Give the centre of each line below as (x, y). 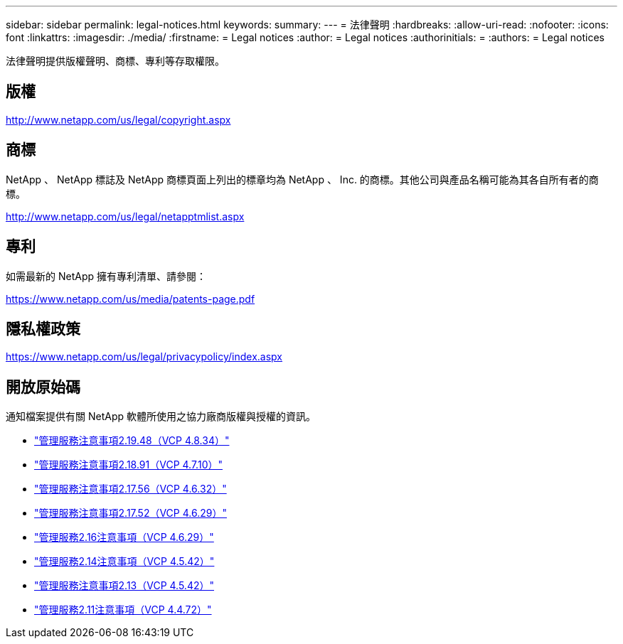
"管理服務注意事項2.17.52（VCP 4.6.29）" (131, 513)
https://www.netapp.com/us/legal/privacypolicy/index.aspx (144, 357)
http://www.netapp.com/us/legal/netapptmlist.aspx (125, 216)
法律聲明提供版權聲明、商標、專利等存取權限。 (115, 61)
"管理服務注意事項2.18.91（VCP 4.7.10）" (128, 465)
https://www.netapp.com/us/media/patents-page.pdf (131, 299)
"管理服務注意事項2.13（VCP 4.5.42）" (124, 586)
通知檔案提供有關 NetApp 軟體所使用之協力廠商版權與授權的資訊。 (161, 417)
